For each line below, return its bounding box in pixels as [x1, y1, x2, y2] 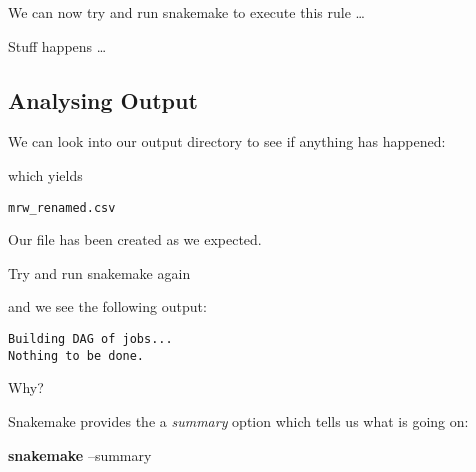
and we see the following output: [8, 296, 207, 317]
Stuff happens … [8, 35, 107, 56]
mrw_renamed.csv [8, 200, 116, 215]
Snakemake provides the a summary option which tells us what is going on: [8, 410, 469, 431]
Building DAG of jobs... [8, 332, 173, 347]
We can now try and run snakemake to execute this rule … [8, 2, 365, 22]
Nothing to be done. [8, 348, 145, 363]
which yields [8, 164, 83, 185]
